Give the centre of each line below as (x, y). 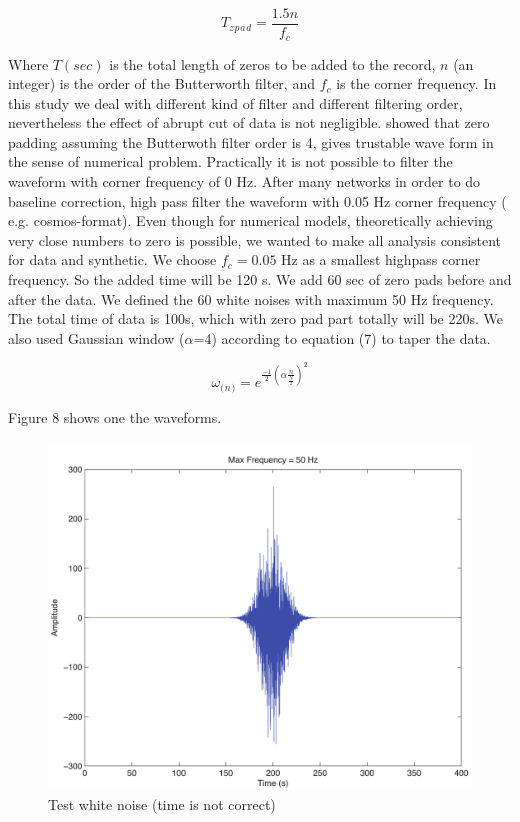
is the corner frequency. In (416, 83)
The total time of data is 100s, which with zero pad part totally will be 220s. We (255, 318)
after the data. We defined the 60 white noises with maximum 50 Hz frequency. (251, 298)
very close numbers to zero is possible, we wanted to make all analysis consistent (255, 239)
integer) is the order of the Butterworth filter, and (161, 83)
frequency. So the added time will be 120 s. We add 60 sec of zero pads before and (260, 279)
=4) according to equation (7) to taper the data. (342, 337)
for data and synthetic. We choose (112, 259)
